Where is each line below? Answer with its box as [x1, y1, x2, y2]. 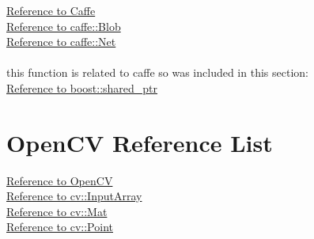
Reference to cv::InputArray [6, 188, 142, 204]
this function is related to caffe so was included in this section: [6, 64, 308, 81]
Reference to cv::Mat [6, 203, 108, 219]
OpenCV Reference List [6, 126, 273, 158]
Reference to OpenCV [6, 172, 113, 188]
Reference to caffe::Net [6, 33, 116, 50]
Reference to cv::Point [6, 218, 113, 235]
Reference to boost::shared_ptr [6, 79, 158, 96]
